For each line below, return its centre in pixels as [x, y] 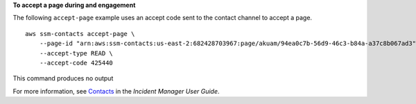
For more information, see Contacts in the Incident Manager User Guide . [116, 91]
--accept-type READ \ [76, 53]
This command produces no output [63, 78]
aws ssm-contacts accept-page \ [80, 34]
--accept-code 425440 [76, 63]
